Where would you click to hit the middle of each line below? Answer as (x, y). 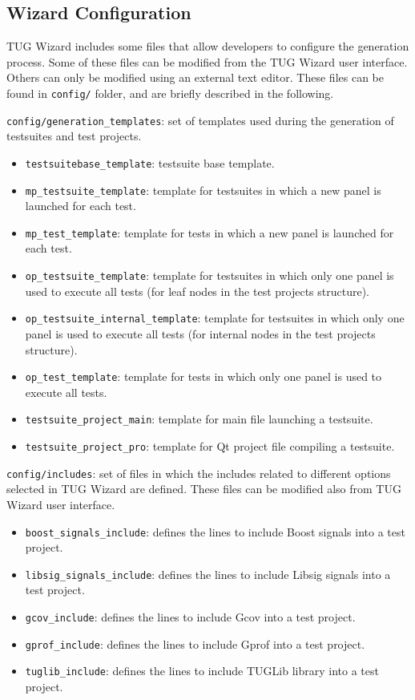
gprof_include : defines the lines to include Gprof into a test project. (195, 643)
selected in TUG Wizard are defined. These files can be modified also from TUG (204, 489)
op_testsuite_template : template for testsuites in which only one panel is (210, 275)
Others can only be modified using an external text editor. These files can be (195, 77)
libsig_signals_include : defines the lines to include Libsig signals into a (208, 574)
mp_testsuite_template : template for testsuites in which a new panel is (203, 190)
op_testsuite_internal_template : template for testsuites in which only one (215, 318)
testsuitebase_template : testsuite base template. (150, 162)
